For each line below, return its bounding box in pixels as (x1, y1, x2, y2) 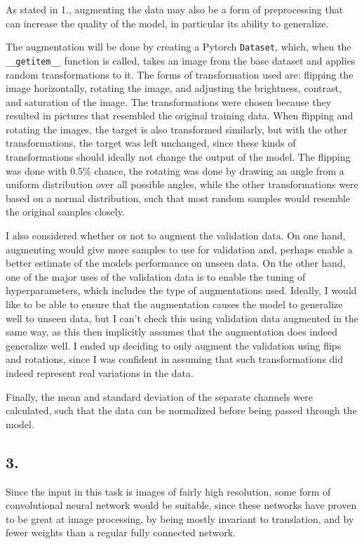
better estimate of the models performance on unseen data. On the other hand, (6, 256, 346, 270)
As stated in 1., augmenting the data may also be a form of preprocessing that (6, 2, 344, 16)
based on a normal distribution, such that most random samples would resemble (6, 190, 351, 205)
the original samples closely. (6, 204, 125, 219)
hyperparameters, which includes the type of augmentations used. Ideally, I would (6, 283, 357, 298)
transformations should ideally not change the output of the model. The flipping (6, 150, 351, 164)
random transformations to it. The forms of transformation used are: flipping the (6, 67, 353, 81)
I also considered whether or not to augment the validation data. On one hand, (6, 228, 346, 243)
